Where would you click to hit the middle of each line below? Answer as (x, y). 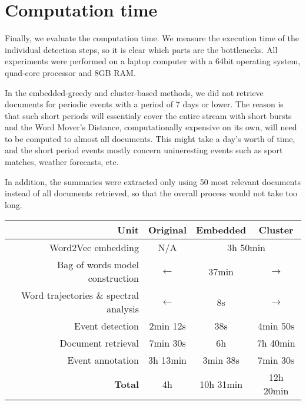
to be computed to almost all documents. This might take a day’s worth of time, (150, 138)
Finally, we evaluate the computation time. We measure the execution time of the (152, 38)
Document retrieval (99, 343)
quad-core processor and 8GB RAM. (70, 72)
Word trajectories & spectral (80, 295)
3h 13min (167, 360)
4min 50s (276, 326)
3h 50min (246, 248)
